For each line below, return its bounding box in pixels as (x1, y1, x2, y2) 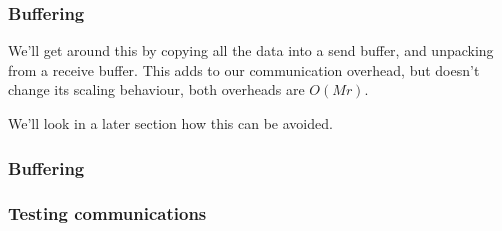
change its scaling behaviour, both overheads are (8, 79, 305, 100)
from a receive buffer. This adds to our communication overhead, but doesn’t (8, 59, 480, 80)
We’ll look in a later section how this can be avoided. (8, 113, 333, 133)
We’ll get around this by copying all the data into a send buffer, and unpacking (8, 40, 494, 61)
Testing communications (8, 201, 207, 226)
